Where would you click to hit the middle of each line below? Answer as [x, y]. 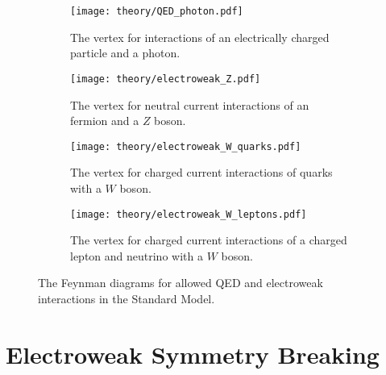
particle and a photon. [125, 53]
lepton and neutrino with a [137, 255]
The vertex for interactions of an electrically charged [200, 37]
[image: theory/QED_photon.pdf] [157, 11]
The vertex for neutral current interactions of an [190, 104]
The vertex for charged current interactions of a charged [209, 240]
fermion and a [105, 121]
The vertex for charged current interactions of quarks [201, 172]
